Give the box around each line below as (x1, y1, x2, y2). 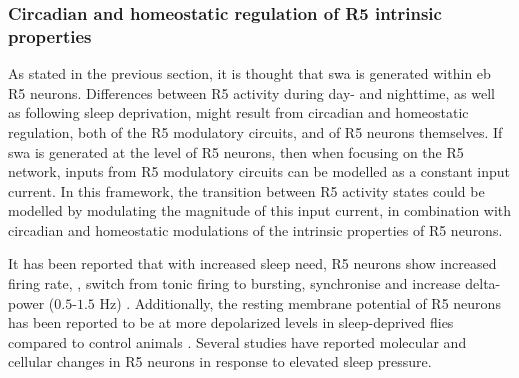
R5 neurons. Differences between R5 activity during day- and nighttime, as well (8, 82, 496, 103)
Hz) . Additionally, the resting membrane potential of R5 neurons (99, 292, 501, 313)
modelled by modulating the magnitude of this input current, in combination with (8, 200, 512, 221)
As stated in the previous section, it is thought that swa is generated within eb (8, 63, 491, 84)
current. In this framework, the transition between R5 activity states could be (8, 180, 485, 201)
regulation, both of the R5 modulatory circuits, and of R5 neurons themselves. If (8, 121, 503, 142)
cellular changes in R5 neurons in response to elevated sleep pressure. (8, 351, 432, 372)
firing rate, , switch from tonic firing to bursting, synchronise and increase (8, 273, 461, 294)
